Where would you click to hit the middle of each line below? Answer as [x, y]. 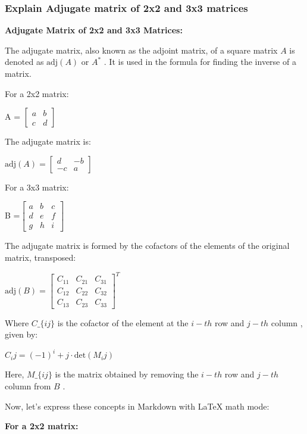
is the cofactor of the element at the [123, 322]
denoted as [24, 62]
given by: [21, 334]
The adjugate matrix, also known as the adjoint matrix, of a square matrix [141, 50]
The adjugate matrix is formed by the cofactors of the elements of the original [147, 246]
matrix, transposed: [40, 257]
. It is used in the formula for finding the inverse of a [200, 62]
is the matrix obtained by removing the [127, 374]
